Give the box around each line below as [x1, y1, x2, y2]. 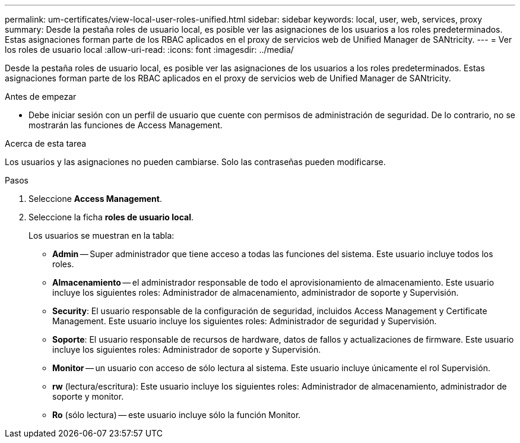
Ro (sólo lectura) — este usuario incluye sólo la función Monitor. [52, 410, 301, 420]
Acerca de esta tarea [5, 138, 87, 148]
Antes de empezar [5, 91, 77, 102]
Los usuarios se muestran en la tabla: [28, 230, 175, 241]
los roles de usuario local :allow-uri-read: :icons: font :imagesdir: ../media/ [5, 45, 294, 55]
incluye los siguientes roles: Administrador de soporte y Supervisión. [52, 344, 321, 355]
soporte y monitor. [52, 391, 124, 401]
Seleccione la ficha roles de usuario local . [28, 212, 194, 222]
